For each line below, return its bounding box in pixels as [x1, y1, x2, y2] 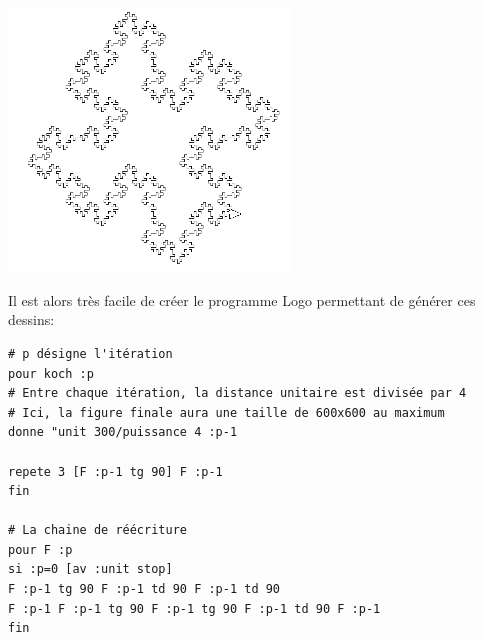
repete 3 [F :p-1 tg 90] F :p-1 [8, 464, 223, 479]
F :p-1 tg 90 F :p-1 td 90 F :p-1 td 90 [8, 582, 281, 597]
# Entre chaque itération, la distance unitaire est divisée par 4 [8, 386, 467, 401]
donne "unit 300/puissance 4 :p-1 [8, 425, 238, 440]
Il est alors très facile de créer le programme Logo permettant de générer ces [8, 289, 476, 310]
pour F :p [8, 542, 73, 557]
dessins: [8, 309, 55, 330]
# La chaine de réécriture [8, 523, 187, 538]
